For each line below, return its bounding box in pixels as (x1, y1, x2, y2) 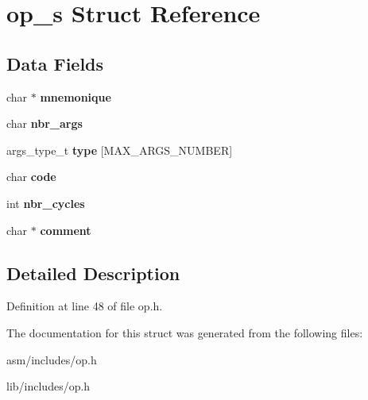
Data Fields (6, 51, 104, 75)
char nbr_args (6, 115, 83, 132)
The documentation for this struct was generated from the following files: (6, 324, 363, 340)
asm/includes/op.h (6, 351, 97, 367)
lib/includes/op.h (6, 378, 91, 394)
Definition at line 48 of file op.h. (6, 298, 163, 314)
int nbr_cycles (6, 194, 85, 211)
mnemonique (40, 88, 111, 105)
